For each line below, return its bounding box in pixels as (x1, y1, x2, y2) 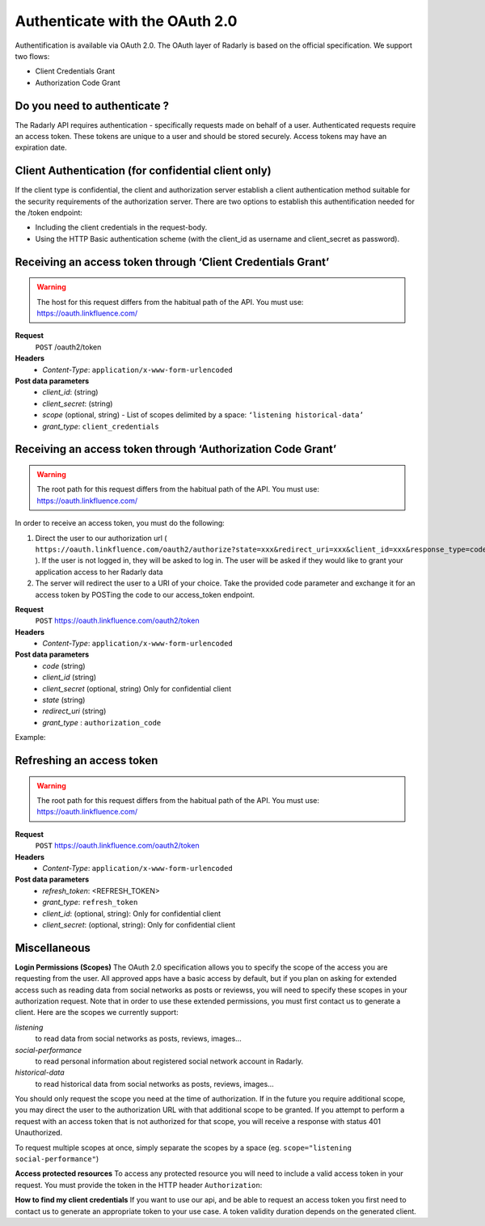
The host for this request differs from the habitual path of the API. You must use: (36, 297, 304, 306)
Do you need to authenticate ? (15, 99, 170, 112)
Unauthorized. (15, 1128, 63, 1138)
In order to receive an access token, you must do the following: (15, 518, 226, 528)
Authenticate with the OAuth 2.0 (15, 12, 238, 30)
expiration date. (15, 142, 68, 153)
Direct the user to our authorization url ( (35, 533, 167, 543)
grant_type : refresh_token (42, 898, 138, 907)
